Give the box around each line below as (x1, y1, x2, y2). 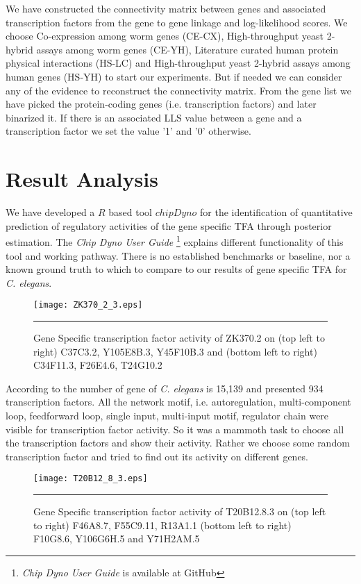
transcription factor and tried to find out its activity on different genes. (6, 449, 309, 463)
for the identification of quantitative (200, 205, 353, 219)
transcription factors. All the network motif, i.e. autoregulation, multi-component (6, 394, 351, 409)
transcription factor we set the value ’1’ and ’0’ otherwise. (6, 124, 251, 138)
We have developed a (6, 205, 95, 219)
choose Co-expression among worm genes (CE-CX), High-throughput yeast (6, 28, 324, 43)
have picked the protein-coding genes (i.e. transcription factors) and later (6, 97, 317, 111)
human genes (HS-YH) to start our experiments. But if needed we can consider (6, 69, 342, 83)
